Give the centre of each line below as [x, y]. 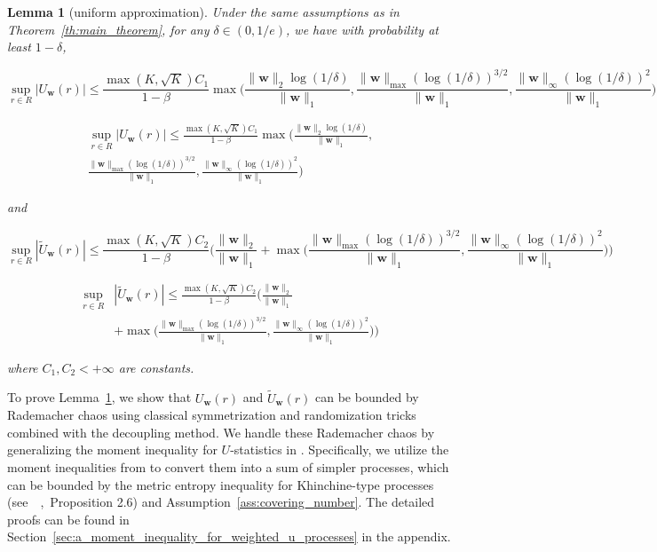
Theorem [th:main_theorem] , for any [108, 29]
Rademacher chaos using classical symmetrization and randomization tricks [212, 415]
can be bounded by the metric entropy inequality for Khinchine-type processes [221, 484]
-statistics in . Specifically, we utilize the [340, 449]
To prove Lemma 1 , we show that [99, 397]
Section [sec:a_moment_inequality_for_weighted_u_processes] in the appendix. [229, 536]
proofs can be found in [68, 519]
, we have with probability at [362, 29]
